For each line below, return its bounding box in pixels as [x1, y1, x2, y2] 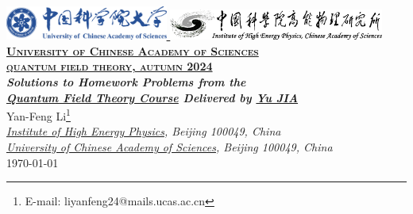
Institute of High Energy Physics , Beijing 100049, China [6, 123, 281, 139]
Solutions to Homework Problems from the [6, 73, 246, 90]
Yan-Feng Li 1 [6, 105, 71, 124]
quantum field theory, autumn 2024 [6, 58, 213, 75]
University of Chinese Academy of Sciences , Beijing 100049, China [6, 138, 333, 155]
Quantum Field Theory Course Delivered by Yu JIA [6, 89, 299, 105]
